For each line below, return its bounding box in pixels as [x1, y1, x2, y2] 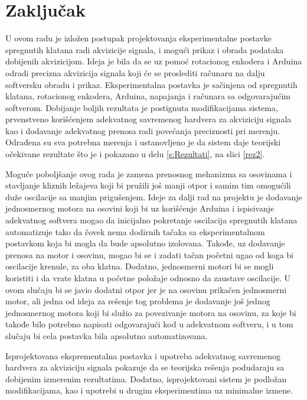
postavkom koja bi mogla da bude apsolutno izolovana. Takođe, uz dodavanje [5, 237, 285, 249]
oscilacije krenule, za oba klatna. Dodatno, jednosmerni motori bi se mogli [5, 260, 274, 272]
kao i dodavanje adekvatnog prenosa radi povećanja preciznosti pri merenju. [5, 124, 280, 136]
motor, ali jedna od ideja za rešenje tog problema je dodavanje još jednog [5, 295, 270, 307]
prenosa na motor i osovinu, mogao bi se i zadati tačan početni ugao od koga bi [5, 248, 293, 261]
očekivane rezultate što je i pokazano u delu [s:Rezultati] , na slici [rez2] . [5, 148, 265, 160]
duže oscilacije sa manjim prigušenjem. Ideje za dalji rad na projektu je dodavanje [5, 190, 302, 203]
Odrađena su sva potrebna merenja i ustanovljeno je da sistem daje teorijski [5, 136, 281, 148]
